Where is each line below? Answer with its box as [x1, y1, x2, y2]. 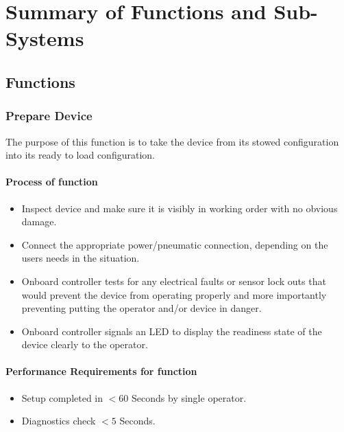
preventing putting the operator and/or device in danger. [21, 301, 262, 315]
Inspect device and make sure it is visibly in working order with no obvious [21, 201, 338, 215]
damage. [21, 214, 57, 229]
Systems [5, 24, 84, 52]
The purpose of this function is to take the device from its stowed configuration [5, 134, 339, 148]
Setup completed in [21, 390, 103, 405]
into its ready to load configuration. [5, 148, 155, 162]
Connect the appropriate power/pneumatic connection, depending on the [21, 237, 328, 251]
